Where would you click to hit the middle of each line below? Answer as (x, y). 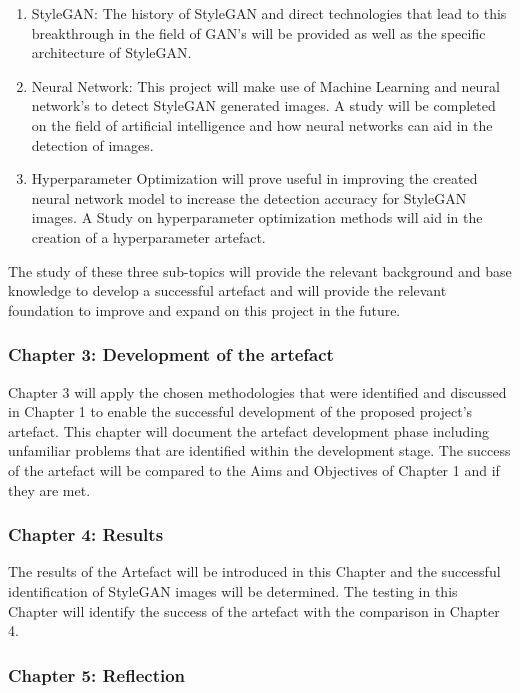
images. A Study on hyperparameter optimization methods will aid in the (257, 217)
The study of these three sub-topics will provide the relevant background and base (260, 270)
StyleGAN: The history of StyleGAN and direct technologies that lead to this (269, 13)
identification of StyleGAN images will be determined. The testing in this (233, 590)
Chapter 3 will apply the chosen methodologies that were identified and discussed (257, 391)
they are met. (49, 489)
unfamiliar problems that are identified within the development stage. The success (259, 450)
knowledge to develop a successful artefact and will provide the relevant (227, 290)
